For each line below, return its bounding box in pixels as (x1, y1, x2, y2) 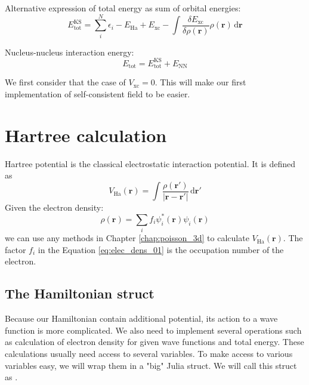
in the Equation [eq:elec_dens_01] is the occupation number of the (38, 243, 284, 255)
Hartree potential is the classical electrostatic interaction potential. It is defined (5, 157, 296, 170)
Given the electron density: (5, 201, 104, 213)
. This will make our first (154, 76, 246, 88)
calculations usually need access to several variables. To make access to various (5, 347, 293, 360)
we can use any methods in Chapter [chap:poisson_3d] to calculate (5, 232, 249, 244)
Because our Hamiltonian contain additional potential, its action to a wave (5, 312, 278, 325)
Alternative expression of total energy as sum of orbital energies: (5, 2, 241, 14)
